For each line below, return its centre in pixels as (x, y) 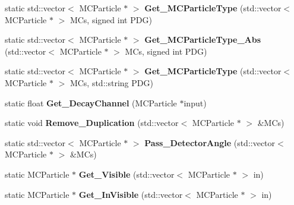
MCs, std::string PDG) (111, 82)
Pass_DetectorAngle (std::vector (210, 142)
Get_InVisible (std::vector (131, 194)
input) (195, 102)
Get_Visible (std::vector (127, 174)
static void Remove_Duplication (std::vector (92, 123)
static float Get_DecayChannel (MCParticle (91, 102)
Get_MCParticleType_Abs (203, 40)
